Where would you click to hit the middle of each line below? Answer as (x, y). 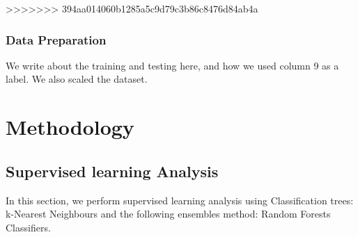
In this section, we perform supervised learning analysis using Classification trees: (180, 200)
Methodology (70, 127)
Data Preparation (56, 39)
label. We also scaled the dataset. (77, 79)
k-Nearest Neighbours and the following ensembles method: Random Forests (168, 214)
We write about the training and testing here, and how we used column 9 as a (172, 65)
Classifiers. (28, 227)
